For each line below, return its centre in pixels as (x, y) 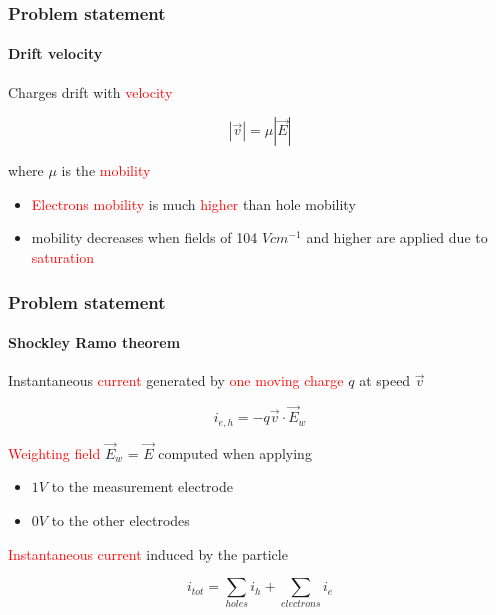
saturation (63, 257)
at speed (385, 380)
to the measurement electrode (142, 486)
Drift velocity (55, 53)
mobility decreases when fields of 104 (144, 237)
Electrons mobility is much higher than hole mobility (193, 203)
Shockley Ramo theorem (94, 342)
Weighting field (54, 452)
